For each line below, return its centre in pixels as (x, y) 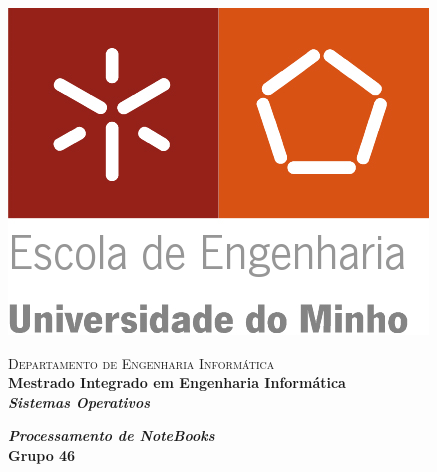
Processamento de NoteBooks (111, 435)
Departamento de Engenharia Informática (141, 362)
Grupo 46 (42, 454)
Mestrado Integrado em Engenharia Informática (177, 382)
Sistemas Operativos (79, 401)
